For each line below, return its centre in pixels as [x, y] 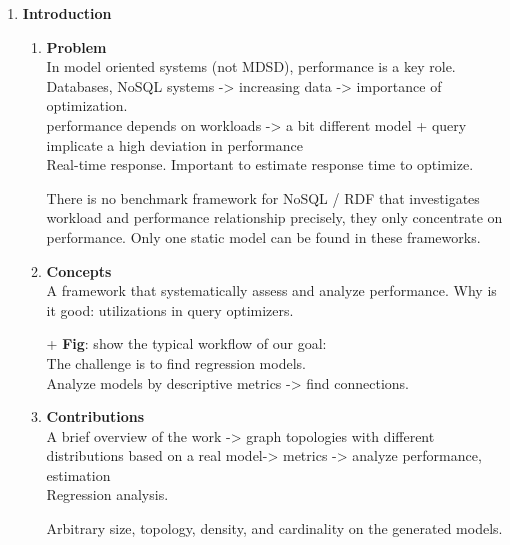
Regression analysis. [107, 494]
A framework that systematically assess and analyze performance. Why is [271, 290]
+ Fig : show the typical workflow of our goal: [186, 343]
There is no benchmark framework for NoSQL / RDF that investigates [263, 197]
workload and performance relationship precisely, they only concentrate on [274, 217]
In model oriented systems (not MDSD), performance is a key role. [251, 66]
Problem [76, 46]
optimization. [87, 105]
